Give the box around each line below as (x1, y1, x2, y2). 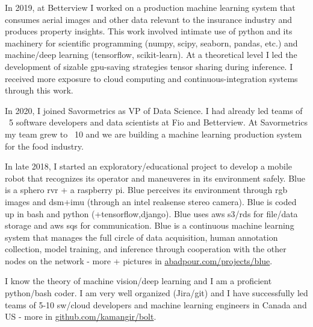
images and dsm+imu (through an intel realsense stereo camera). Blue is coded (5, 195, 297, 208)
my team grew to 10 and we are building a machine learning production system (5, 127, 302, 140)
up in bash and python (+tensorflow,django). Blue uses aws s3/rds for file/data (5, 207, 298, 220)
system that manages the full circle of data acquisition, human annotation (5, 230, 278, 243)
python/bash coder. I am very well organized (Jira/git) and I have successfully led (5, 287, 308, 299)
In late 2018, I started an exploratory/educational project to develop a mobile (5, 160, 293, 173)
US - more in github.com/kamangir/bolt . (5, 310, 156, 323)
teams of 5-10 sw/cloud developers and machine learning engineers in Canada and (5, 298, 307, 311)
